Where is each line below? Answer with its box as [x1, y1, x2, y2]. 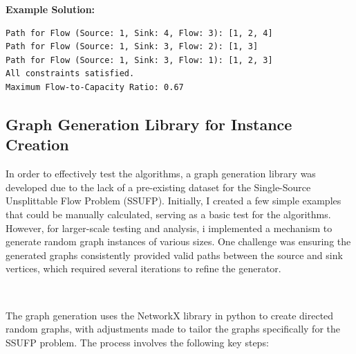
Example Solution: [6, 2, 95, 16]
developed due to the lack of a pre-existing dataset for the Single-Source [6, 179, 311, 194]
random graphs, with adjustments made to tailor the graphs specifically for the [6, 321, 340, 336]
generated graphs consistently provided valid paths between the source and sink [6, 247, 343, 262]
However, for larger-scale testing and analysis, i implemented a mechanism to [6, 220, 332, 235]
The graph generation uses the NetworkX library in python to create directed [6, 308, 334, 322]
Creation [6, 134, 69, 155]
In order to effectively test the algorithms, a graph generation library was [6, 166, 316, 181]
